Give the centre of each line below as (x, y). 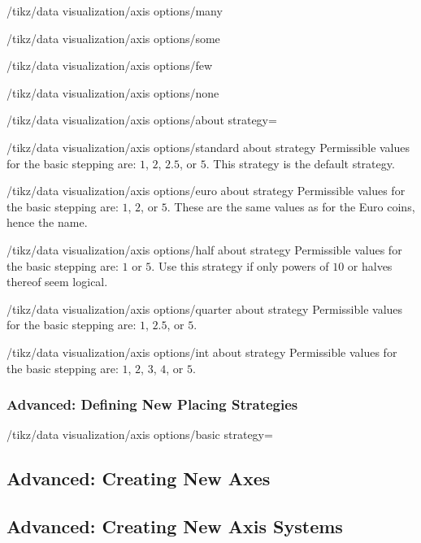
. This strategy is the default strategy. (300, 163)
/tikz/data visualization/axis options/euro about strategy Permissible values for (206, 191)
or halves (370, 265)
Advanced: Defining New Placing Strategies (152, 404)
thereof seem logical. (57, 282)
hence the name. (47, 222)
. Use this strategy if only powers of (240, 265)
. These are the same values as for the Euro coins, (291, 206)
